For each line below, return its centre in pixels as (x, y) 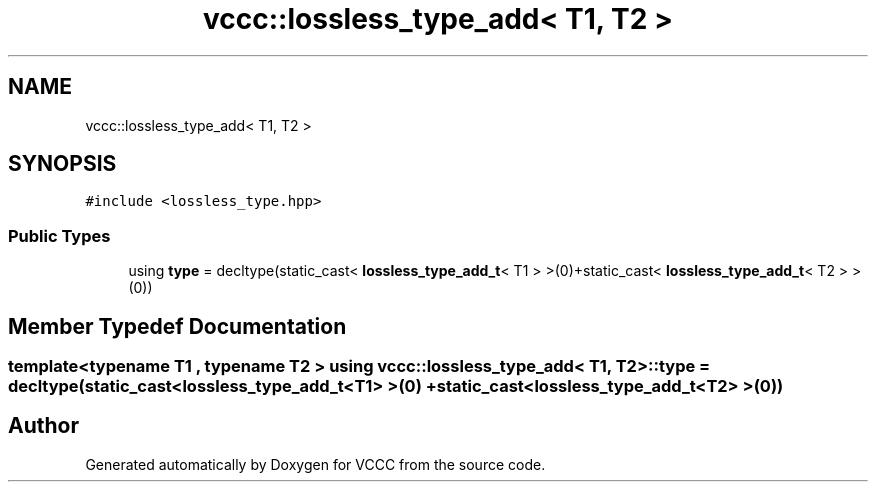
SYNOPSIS (62, 164)
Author (43, 426)
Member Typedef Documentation (177, 326)
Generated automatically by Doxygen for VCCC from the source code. (315, 464)
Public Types (59, 235)
